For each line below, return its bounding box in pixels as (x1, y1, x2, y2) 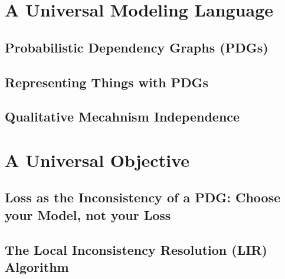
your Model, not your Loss (5, 205, 171, 224)
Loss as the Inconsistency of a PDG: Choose (5, 188, 281, 206)
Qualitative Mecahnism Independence (5, 107, 240, 126)
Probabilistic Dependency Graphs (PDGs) (5, 38, 268, 56)
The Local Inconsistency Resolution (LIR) (5, 240, 267, 258)
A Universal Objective (5, 147, 189, 172)
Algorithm (5, 258, 69, 276)
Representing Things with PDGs (5, 73, 209, 91)
